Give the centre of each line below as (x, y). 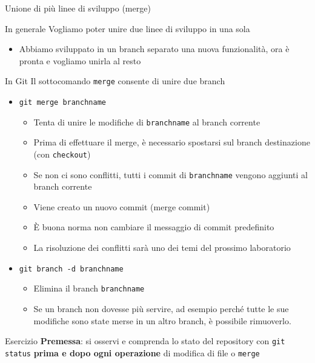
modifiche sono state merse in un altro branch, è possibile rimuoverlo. (162, 320)
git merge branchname (62, 103)
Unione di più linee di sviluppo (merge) (78, 8)
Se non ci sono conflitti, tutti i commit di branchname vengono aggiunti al (171, 174)
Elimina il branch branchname (89, 288)
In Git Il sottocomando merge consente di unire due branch (115, 81)
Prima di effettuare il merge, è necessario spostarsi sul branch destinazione (172, 142)
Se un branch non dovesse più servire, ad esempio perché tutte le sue (161, 308)
